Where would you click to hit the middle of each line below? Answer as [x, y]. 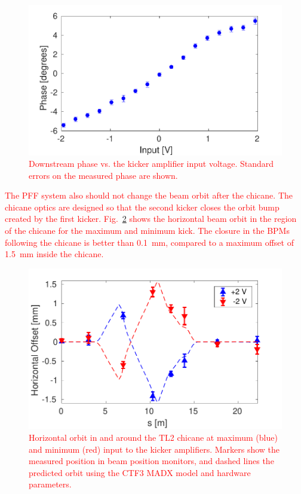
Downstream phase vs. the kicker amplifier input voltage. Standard [151, 164]
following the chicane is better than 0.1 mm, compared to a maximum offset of [149, 242]
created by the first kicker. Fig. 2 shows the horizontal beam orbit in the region [151, 219]
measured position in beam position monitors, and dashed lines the [151, 461]
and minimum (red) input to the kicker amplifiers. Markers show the [154, 449]
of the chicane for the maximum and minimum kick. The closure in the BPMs [147, 231]
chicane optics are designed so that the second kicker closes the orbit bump [142, 207]
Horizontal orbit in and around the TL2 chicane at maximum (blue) [153, 437]
